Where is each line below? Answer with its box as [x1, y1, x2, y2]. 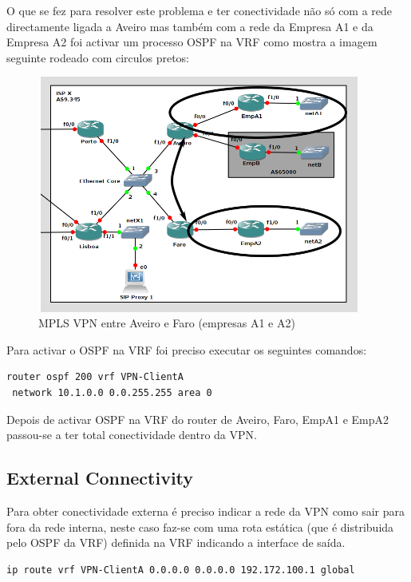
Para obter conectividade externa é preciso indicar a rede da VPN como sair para [6, 502, 405, 519]
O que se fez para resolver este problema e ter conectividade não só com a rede [6, 2, 393, 18]
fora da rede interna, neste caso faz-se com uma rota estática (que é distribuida [6, 518, 394, 535]
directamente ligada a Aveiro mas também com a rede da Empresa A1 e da [6, 18, 373, 34]
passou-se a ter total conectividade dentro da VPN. [6, 426, 257, 443]
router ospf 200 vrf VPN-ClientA [6, 371, 184, 383]
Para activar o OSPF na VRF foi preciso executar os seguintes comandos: [6, 341, 367, 358]
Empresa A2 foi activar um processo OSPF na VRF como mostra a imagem [6, 34, 377, 50]
